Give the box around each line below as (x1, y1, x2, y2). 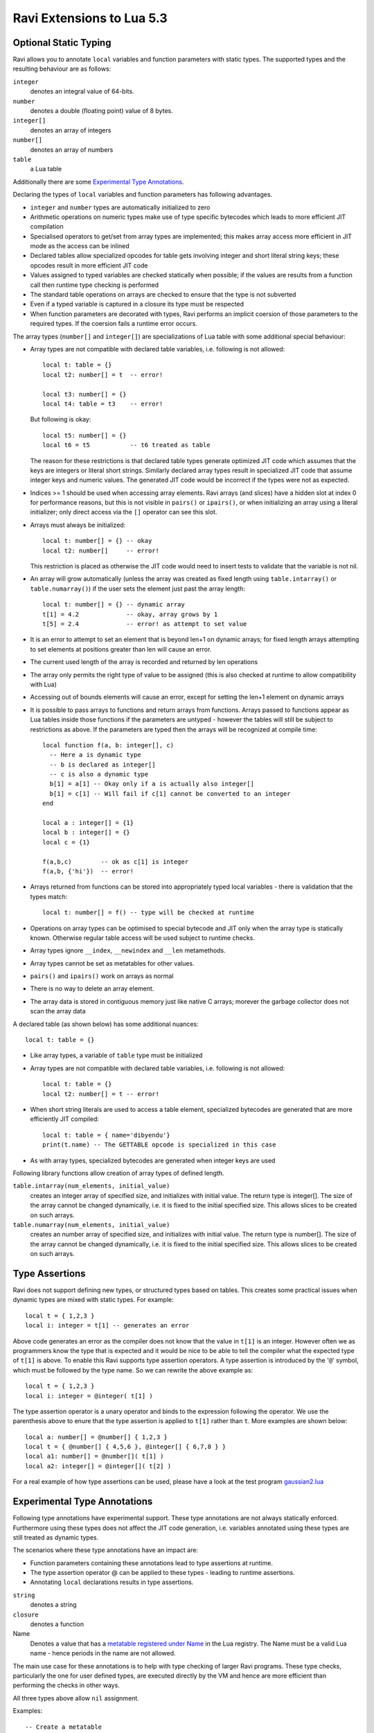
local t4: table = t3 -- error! (42, 399, 163, 408)
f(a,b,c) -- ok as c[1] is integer (42, 857, 189, 866)
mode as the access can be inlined (30, 242, 130, 250)
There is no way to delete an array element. (30, 984, 154, 993)
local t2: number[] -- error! (42, 546, 159, 555)
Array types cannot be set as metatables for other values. (30, 959, 195, 967)
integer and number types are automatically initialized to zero (30, 203, 211, 211)
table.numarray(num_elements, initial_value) (12, 1221, 170, 1228)
